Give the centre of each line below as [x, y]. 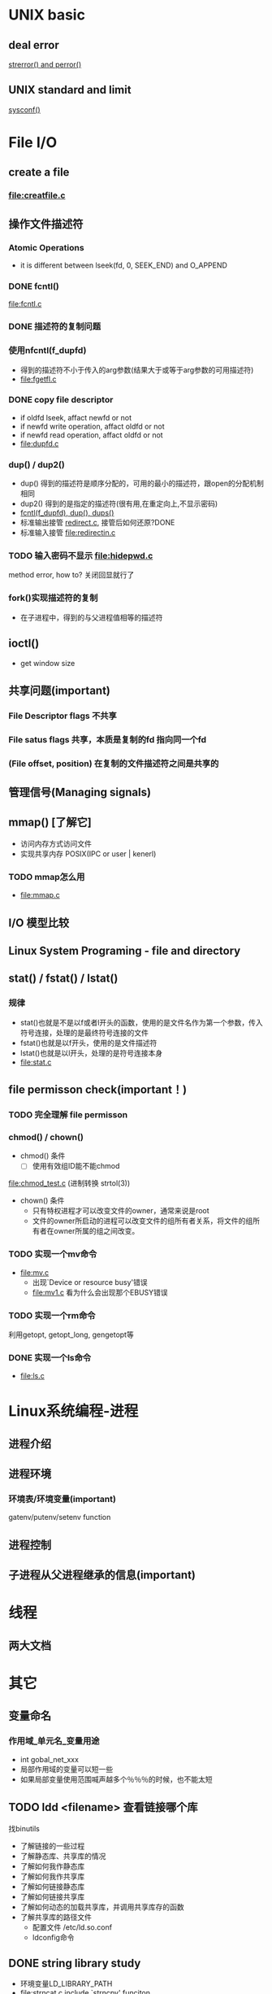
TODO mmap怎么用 [47, 877]
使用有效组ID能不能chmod [76, 1166]
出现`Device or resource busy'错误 [90, 1282]
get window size [47, 663]
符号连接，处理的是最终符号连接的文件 [84, 1032]
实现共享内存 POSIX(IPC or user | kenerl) [88, 853]
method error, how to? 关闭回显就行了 [71, 575]
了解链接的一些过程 [52, 1846]
